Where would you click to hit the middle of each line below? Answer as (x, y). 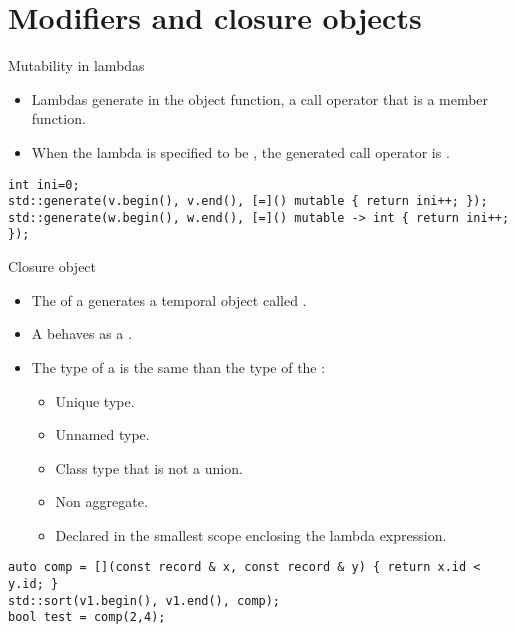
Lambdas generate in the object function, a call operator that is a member (260, 98)
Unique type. (95, 400)
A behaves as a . (81, 333)
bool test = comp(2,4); (87, 617)
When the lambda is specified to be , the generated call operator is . (240, 151)
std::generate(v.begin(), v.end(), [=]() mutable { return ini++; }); (248, 201)
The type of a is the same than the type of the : (178, 366)
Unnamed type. (102, 434)
